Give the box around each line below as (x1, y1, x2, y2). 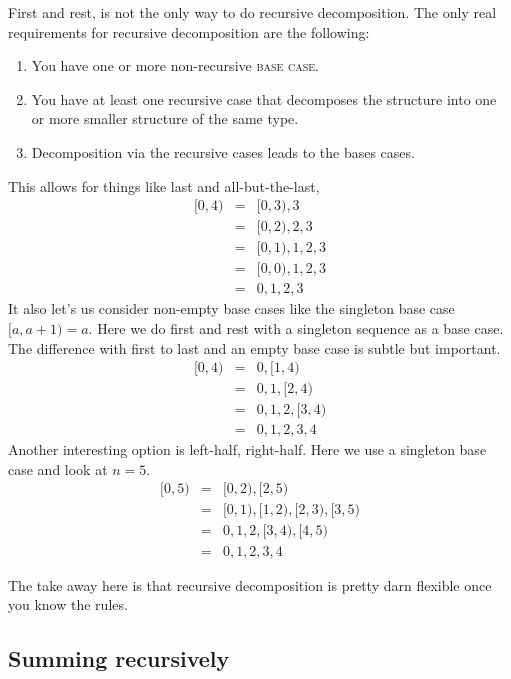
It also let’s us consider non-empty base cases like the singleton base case (8, 298, 455, 319)
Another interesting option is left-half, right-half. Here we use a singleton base (8, 439, 487, 460)
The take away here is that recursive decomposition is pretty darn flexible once (8, 574, 492, 595)
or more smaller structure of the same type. (31, 108, 299, 129)
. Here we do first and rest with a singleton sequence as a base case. (88, 317, 504, 338)
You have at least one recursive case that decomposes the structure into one (31, 88, 497, 109)
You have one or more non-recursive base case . (31, 55, 320, 76)
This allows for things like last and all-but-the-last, (8, 175, 320, 196)
